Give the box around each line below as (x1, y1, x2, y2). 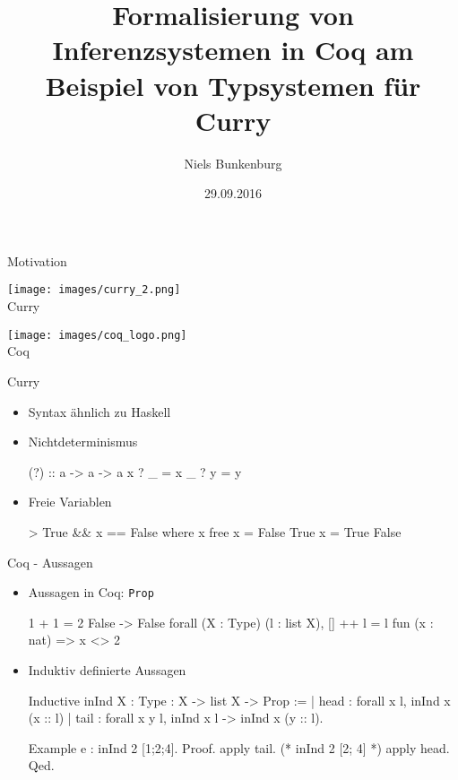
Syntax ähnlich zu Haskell (28, 402, 171, 420)
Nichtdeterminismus (28, 432, 138, 451)
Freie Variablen (28, 492, 112, 511)
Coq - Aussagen (7, 552, 93, 571)
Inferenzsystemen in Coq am (52, 31, 414, 68)
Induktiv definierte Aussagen (28, 660, 186, 679)
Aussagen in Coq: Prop (28, 583, 154, 602)
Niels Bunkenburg (184, 153, 282, 172)
